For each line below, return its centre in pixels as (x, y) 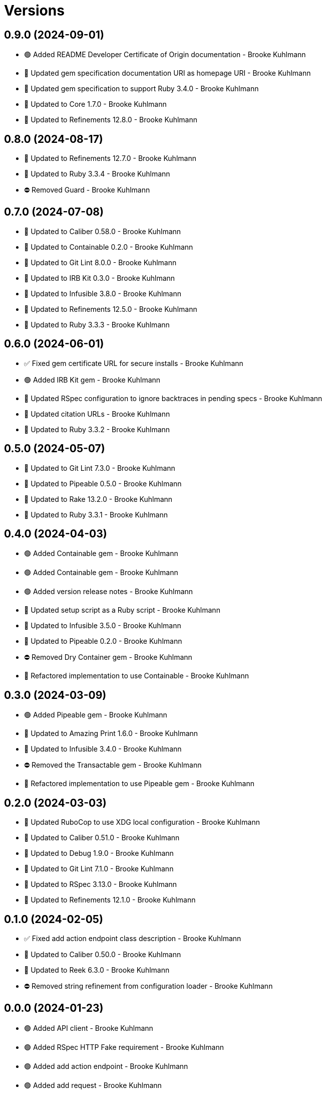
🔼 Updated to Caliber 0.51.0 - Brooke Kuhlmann (102, 838)
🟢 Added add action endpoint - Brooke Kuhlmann (106, 1066)
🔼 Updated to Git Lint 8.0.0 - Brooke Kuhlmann (100, 262)
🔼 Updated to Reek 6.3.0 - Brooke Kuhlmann (97, 970)
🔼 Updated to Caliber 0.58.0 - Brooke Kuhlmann (103, 231)
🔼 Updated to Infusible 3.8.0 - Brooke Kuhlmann (103, 293)
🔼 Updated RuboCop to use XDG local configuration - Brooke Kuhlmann (142, 822)
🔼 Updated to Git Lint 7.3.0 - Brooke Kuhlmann (100, 468)
